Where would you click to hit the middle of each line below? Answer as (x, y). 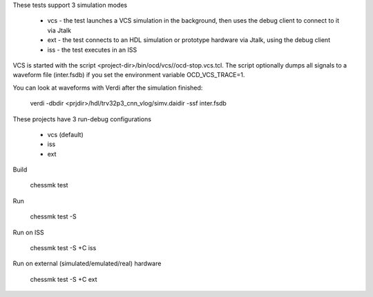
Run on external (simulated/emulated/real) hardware (87, 264)
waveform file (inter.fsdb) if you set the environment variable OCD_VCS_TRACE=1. (129, 75)
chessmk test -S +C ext (64, 279)
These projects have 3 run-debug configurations (82, 119)
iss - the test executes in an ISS (92, 50)
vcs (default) (65, 134)
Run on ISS (28, 232)
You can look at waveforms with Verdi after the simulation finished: (108, 88)
